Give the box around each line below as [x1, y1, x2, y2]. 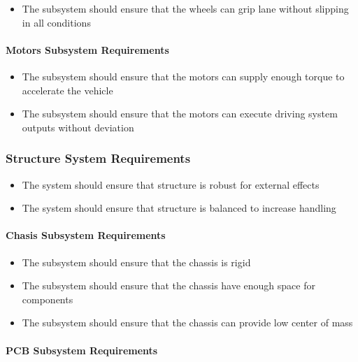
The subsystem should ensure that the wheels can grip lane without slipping [22, 1, 349, 15]
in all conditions [22, 15, 91, 29]
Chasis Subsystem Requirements [6, 228, 166, 242]
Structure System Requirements [6, 150, 191, 167]
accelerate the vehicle [22, 82, 113, 97]
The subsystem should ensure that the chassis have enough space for [22, 278, 315, 293]
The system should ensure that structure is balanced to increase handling [22, 201, 336, 215]
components [22, 291, 73, 306]
